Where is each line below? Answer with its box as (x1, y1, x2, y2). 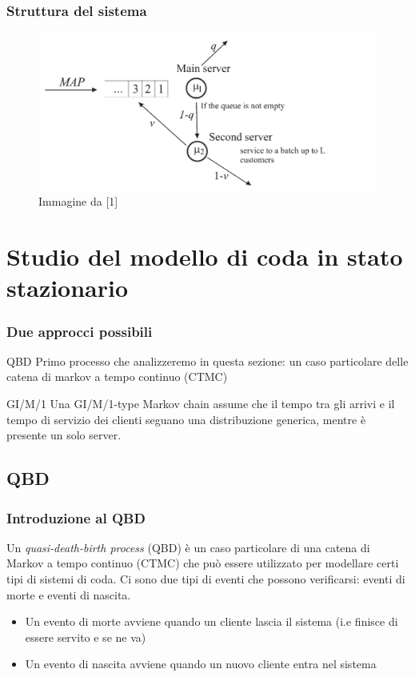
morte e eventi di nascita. (6, 586, 131, 603)
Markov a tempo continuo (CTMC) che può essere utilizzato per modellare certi (6, 555, 399, 571)
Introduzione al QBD (6, 507, 146, 527)
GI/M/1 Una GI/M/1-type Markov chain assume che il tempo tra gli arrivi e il (6, 395, 395, 412)
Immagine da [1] (38, 193, 118, 210)
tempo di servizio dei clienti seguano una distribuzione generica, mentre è (6, 411, 366, 427)
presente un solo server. (6, 427, 122, 443)
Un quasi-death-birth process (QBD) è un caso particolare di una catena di (6, 539, 370, 555)
